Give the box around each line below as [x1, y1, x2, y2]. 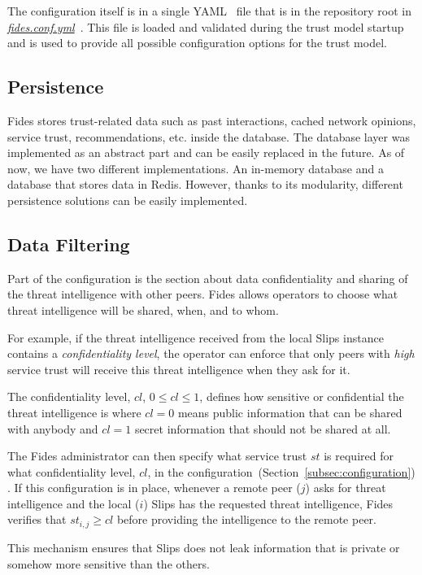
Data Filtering [7, 231, 130, 256]
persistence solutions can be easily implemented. [7, 191, 248, 208]
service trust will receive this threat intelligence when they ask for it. [7, 360, 350, 377]
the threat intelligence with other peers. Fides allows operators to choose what [7, 285, 398, 303]
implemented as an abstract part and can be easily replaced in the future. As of [7, 144, 405, 161]
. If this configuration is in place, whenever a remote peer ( [7, 479, 301, 496]
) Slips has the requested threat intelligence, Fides [143, 494, 394, 512]
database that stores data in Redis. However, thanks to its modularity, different [7, 176, 403, 193]
